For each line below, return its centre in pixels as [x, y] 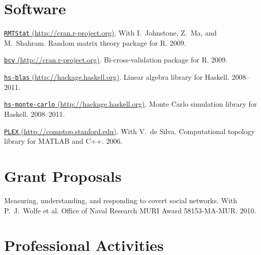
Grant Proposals [63, 176]
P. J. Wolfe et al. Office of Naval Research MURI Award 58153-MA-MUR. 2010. [130, 210]
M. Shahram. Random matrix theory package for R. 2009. [95, 42]
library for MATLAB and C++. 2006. [63, 141]
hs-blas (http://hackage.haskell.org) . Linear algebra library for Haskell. [117, 77]
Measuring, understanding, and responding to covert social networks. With [121, 200]
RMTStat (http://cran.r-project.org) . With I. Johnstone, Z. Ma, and [110, 33]
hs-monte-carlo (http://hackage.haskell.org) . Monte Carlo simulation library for [131, 104]
